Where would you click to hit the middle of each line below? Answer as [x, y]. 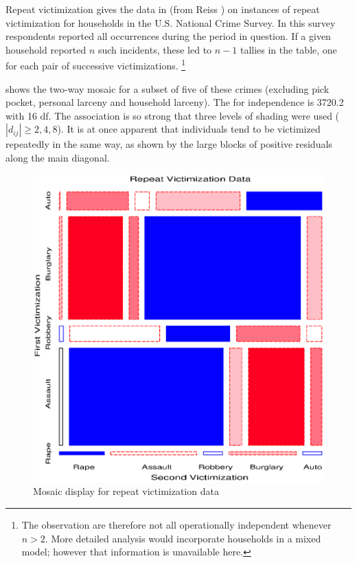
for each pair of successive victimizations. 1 [96, 65]
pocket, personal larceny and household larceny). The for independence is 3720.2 [175, 102]
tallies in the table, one [288, 49]
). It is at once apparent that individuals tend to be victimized [189, 129]
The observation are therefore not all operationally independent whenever [176, 524]
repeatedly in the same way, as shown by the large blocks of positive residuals [169, 144]
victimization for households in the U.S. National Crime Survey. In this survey [171, 22]
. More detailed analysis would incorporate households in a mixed [183, 538]
